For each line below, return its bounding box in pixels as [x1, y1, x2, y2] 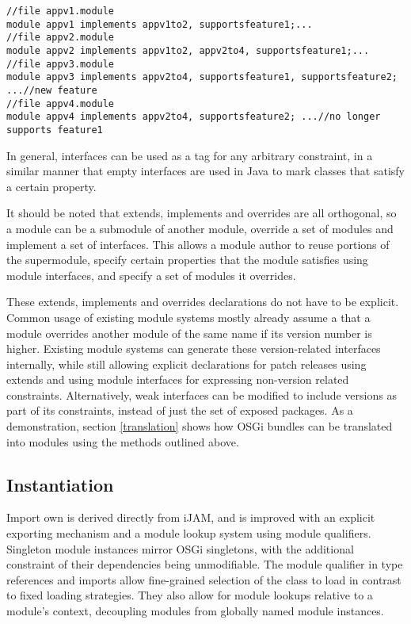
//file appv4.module [6, 98, 115, 109]
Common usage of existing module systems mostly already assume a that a [6, 308, 371, 325]
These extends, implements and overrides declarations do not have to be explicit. [6, 293, 399, 310]
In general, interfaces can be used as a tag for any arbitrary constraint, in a [6, 147, 373, 163]
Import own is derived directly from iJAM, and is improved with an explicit [6, 509, 375, 526]
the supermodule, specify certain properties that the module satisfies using [6, 251, 368, 268]
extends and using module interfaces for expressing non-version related [6, 371, 349, 388]
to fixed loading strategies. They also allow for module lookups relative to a [6, 587, 373, 603]
